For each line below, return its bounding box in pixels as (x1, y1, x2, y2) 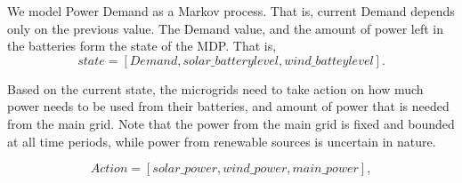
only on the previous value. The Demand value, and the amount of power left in (7, 19, 443, 37)
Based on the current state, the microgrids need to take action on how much (7, 79, 424, 98)
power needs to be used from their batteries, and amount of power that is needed (7, 97, 450, 115)
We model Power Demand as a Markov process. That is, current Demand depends (7, 2, 455, 20)
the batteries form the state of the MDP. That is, (7, 36, 277, 55)
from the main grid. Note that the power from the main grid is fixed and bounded (7, 114, 455, 132)
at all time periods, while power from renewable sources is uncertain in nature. (7, 131, 436, 150)
